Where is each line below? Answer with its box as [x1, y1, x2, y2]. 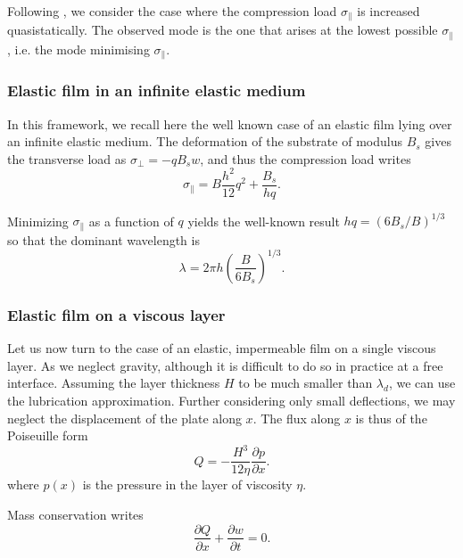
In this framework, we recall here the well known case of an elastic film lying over [7, 114, 452, 133]
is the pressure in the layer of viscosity [82, 475, 293, 494]
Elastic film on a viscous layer [7, 303, 226, 325]
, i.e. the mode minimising [7, 39, 150, 58]
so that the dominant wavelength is [7, 230, 200, 249]
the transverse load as [7, 149, 127, 168]
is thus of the [355, 408, 427, 427]
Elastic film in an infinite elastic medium [7, 79, 306, 102]
